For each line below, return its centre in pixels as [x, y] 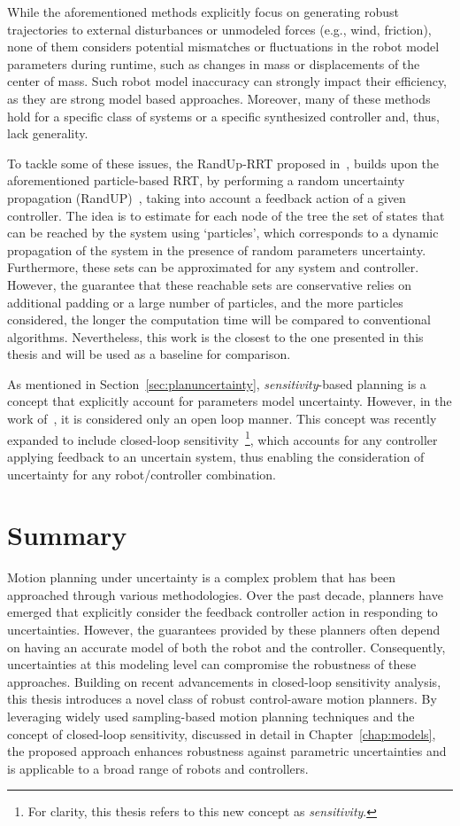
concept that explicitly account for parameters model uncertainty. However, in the [230, 401]
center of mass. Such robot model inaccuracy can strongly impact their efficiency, [227, 81]
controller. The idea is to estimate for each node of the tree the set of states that [226, 215]
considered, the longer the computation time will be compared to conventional [219, 319]
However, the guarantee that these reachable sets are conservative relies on [210, 284]
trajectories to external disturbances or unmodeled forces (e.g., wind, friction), [219, 29]
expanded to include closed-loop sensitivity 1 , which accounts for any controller [222, 438]
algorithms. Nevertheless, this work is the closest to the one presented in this [215, 336]
